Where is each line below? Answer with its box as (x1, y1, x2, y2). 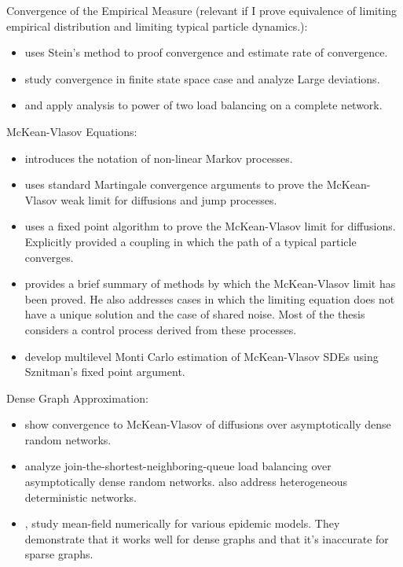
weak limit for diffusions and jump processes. (60, 191, 277, 208)
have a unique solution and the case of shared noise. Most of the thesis (24, 306, 365, 322)
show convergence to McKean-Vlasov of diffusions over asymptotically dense (24, 416, 391, 433)
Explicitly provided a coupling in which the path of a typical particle (24, 233, 357, 249)
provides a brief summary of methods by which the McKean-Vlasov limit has (24, 275, 396, 292)
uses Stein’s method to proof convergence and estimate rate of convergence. (24, 44, 388, 61)
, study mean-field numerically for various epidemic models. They (24, 515, 340, 532)
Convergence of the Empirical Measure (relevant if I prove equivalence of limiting (6, 2, 398, 18)
